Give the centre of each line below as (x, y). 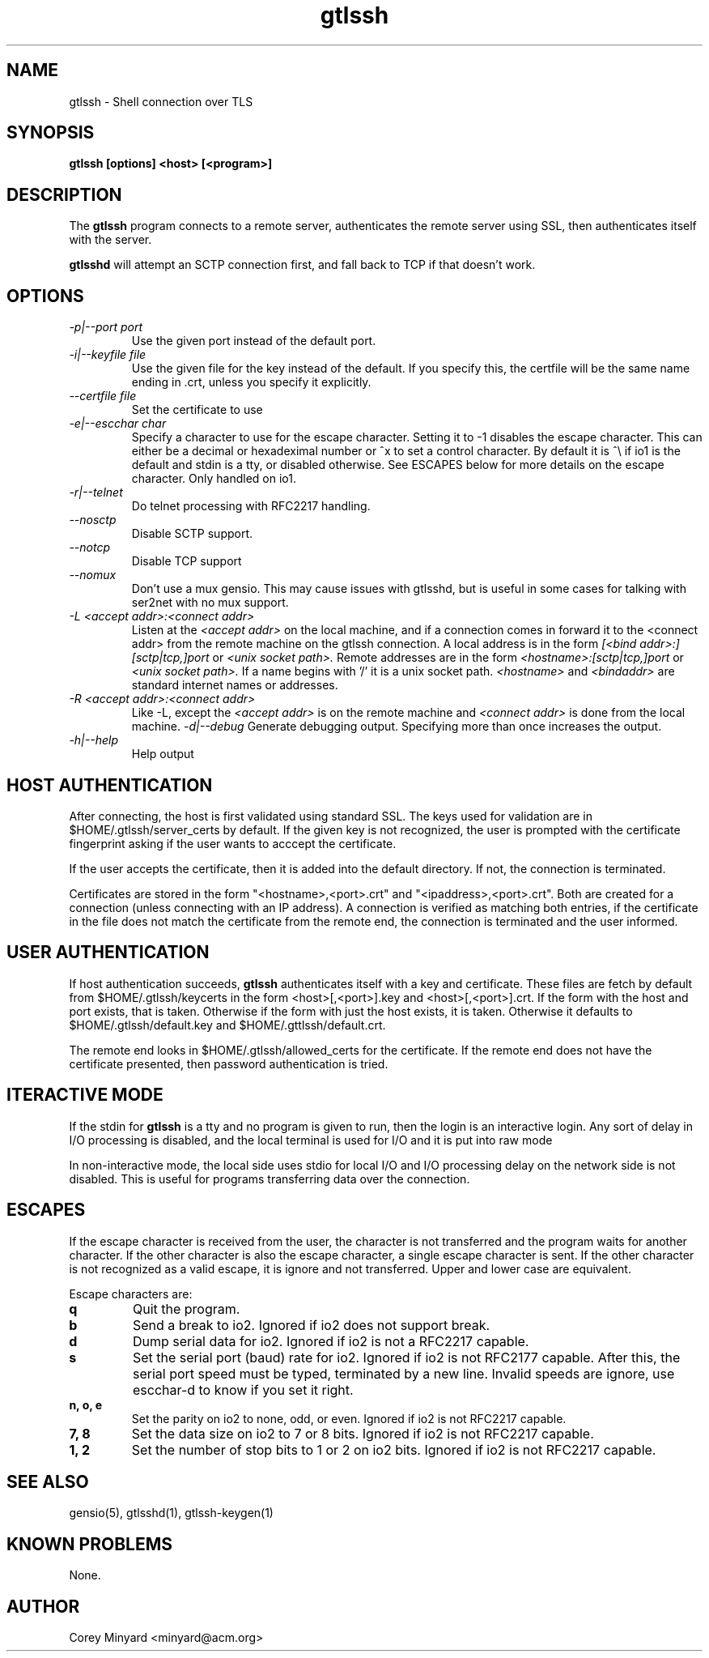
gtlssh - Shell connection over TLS (161, 101)
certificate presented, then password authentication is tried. (229, 1063)
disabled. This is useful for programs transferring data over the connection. (270, 1179)
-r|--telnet (96, 492)
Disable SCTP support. (192, 534)
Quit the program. (186, 1308)
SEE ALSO (48, 1481)
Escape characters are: (131, 1294)
